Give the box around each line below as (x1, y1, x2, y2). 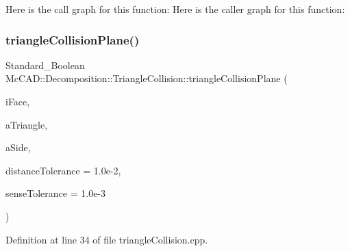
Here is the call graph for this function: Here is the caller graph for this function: (5, 2, 345, 16)
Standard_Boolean (5, 57, 85, 72)
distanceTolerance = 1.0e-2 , (5, 163, 121, 177)
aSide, (5, 140, 31, 155)
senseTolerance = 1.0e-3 (5, 186, 106, 200)
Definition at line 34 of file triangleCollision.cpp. (5, 232, 208, 246)
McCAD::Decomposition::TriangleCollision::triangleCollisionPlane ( (5, 71, 288, 85)
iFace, (5, 94, 30, 108)
